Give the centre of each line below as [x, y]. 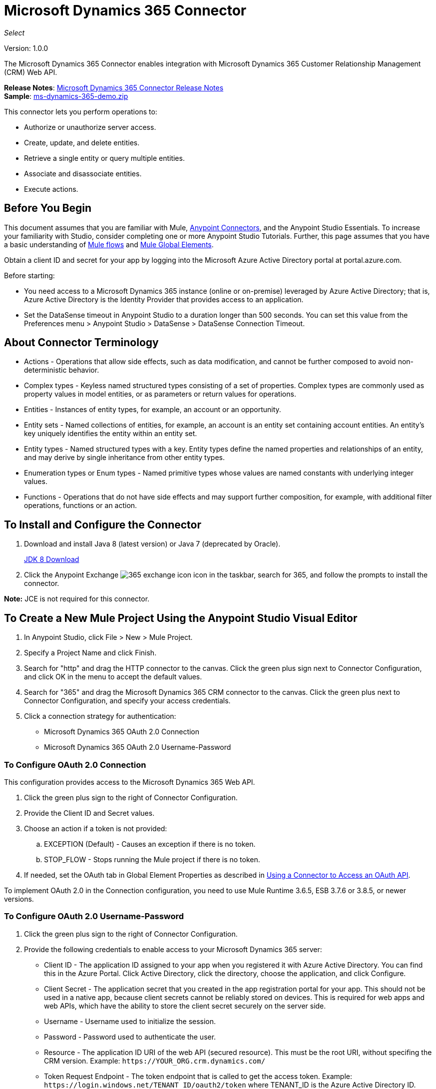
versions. [19, 899]
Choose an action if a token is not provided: [96, 828]
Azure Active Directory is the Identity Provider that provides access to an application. [164, 299]
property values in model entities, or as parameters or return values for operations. [160, 394]
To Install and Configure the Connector [103, 525]
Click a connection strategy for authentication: [100, 716]
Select [14, 32]
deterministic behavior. [62, 370]
